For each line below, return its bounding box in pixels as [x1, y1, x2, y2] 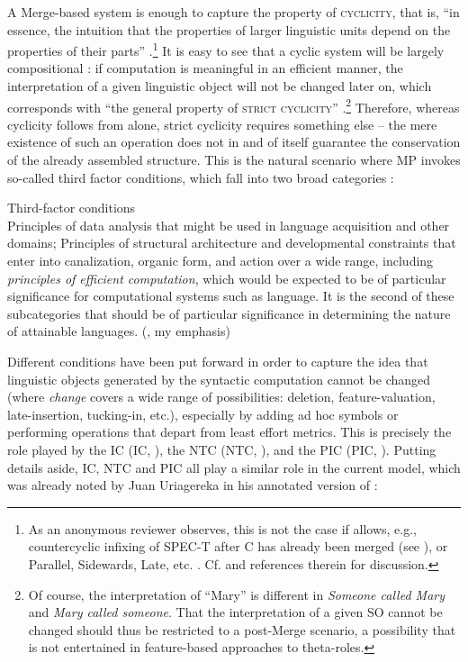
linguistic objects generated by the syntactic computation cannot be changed [7, 369, 431, 388]
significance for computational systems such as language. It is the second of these [7, 286, 454, 305]
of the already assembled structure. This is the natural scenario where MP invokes [7, 150, 461, 169]
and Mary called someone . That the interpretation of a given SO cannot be [28, 603, 443, 621]
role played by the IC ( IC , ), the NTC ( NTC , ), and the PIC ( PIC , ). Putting [7, 440, 436, 458]
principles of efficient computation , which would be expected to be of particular [7, 268, 446, 287]
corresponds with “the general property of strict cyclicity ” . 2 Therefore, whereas [7, 95, 460, 116]
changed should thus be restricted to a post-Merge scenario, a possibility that [28, 620, 456, 639]
